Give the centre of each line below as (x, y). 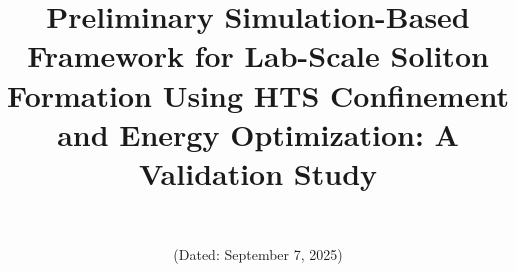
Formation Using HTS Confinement (258, 94)
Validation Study (258, 172)
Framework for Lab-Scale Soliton (258, 55)
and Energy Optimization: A (258, 133)
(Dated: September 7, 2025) (258, 254)
